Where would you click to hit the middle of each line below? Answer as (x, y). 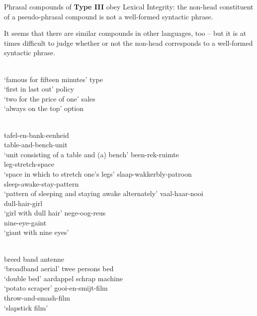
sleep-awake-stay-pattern (42, 183)
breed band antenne (34, 259)
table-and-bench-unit (36, 145)
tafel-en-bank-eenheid (37, 135)
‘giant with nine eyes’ (37, 232)
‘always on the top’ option (44, 108)
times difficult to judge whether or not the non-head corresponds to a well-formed (128, 43)
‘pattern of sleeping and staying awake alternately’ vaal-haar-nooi (104, 193)
